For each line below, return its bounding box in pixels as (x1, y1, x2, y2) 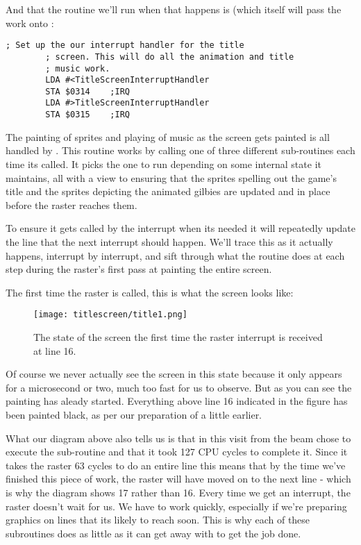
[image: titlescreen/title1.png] (33, 310, 187, 320)
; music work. (45, 63, 110, 74)
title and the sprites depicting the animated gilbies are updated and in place (6, 184, 330, 199)
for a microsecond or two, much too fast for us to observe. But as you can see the (6, 380, 352, 394)
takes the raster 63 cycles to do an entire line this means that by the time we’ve (6, 458, 346, 472)
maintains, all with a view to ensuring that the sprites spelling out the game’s (6, 170, 337, 185)
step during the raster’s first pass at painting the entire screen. (6, 262, 272, 276)
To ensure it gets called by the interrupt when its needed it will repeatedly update (6, 221, 355, 235)
